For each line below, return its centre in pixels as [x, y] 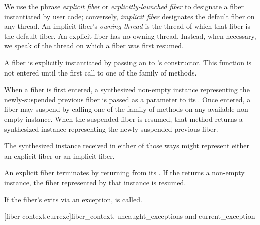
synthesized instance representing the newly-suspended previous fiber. [111, 129]
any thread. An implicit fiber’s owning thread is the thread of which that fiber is [127, 26]
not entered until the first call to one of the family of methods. [100, 72]
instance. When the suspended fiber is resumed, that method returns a [134, 119]
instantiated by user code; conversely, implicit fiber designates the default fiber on [129, 16]
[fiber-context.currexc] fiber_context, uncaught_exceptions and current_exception [130, 216]
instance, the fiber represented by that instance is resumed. [95, 182]
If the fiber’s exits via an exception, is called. [73, 199]
